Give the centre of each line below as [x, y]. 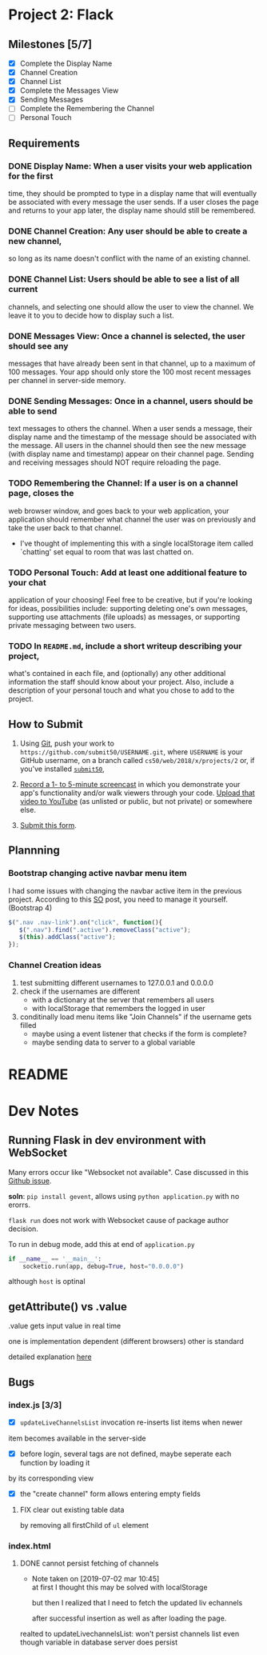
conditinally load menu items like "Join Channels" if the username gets [135, 1017]
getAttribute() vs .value [68, 1307]
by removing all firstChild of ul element [84, 1525]
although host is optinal [47, 1281]
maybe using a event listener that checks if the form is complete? [139, 1033]
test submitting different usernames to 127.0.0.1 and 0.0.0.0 [117, 982]
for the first [31, 176]
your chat [27, 582]
